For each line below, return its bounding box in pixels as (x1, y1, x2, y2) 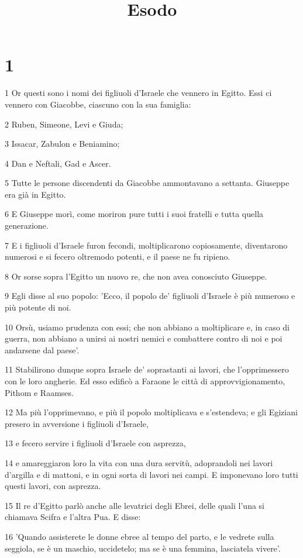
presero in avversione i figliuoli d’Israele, (5, 417, 149, 429)
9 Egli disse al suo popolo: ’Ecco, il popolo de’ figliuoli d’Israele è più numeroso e (5, 290, 295, 302)
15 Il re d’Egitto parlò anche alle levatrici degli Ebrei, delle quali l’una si (5, 499, 264, 511)
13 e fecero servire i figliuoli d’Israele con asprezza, (5, 437, 186, 449)
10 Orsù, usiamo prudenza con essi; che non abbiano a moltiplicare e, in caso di (5, 321, 290, 333)
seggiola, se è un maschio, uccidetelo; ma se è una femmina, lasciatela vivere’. (5, 542, 281, 554)
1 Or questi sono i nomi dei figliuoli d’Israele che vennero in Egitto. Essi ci (5, 87, 272, 99)
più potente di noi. (5, 301, 71, 314)
